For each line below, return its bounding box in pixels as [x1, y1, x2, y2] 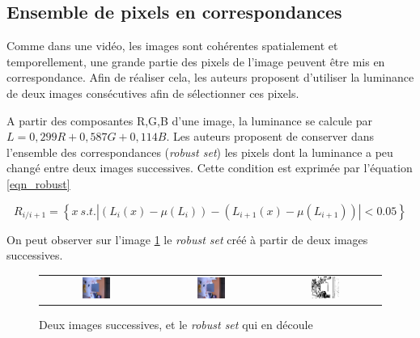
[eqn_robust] [6, 175, 70, 192]
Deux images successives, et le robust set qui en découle [39, 316, 313, 333]
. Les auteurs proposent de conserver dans [166, 128, 375, 145]
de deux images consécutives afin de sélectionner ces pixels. [6, 84, 299, 101]
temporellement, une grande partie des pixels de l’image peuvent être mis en [6, 53, 385, 70]
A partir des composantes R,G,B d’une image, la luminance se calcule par [6, 112, 372, 129]
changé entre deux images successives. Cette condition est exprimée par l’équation [6, 159, 413, 176]
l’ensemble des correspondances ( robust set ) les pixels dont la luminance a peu [6, 143, 393, 160]
